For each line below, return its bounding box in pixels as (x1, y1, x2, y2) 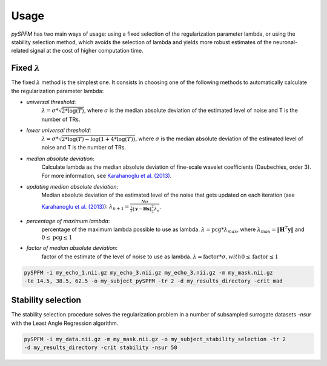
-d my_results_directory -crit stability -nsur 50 (24, 344, 178, 351)
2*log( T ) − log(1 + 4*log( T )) (61, 136, 136, 142)
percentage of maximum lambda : (26, 217, 110, 224)
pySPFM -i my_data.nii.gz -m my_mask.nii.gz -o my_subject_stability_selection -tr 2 (24, 336, 286, 342)
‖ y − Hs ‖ (132, 206, 152, 212)
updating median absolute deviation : (26, 183, 118, 190)
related (11, 47, 29, 54)
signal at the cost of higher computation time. (30, 47, 144, 54)
